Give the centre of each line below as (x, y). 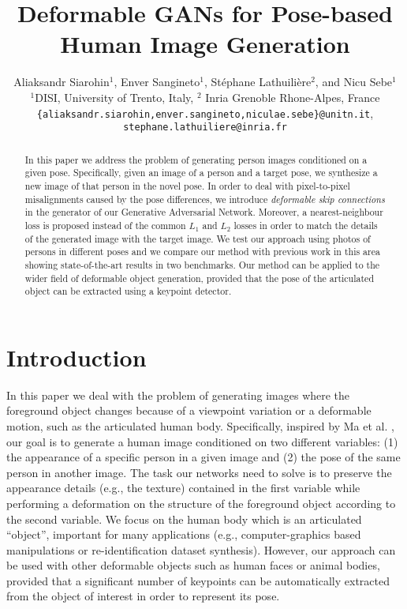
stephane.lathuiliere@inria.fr (205, 128)
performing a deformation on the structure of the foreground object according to (201, 503)
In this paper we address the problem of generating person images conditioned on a (196, 159)
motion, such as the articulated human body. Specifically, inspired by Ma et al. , (200, 425)
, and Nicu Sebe (354, 82)
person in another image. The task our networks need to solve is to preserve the (199, 472)
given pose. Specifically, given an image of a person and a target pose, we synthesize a (201, 173)
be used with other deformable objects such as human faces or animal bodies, (193, 565)
